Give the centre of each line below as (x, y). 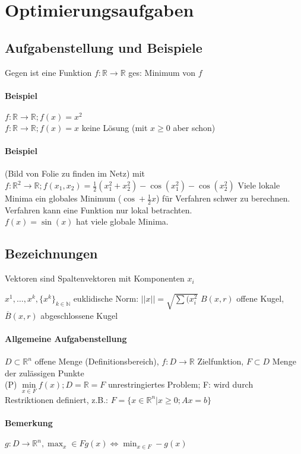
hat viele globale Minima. (122, 221)
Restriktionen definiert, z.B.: (57, 399)
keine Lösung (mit (115, 128)
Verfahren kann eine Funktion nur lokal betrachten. (99, 210)
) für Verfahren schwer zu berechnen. (223, 198)
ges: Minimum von (162, 72)
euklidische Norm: (106, 298)
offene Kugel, (260, 298)
